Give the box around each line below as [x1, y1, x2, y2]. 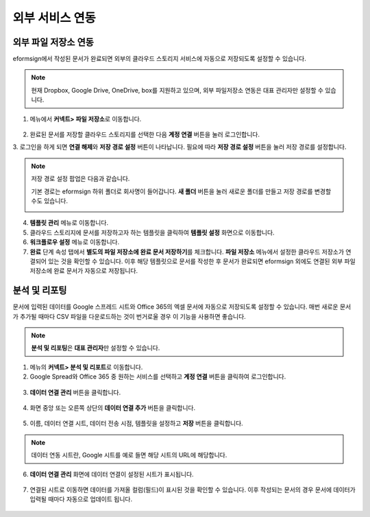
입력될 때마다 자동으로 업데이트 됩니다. [29, 495, 133, 503]
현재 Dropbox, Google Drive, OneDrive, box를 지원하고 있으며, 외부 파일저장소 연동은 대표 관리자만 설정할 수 [31, 86, 324, 94]
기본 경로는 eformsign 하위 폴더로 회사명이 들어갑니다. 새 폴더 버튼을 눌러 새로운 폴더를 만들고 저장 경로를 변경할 [31, 187, 332, 195]
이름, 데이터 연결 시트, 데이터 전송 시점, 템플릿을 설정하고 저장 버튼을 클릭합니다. [29, 419, 243, 428]
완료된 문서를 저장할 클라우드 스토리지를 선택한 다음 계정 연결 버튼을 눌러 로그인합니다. [29, 130, 260, 139]
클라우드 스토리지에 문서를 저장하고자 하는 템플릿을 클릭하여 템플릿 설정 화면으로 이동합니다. [29, 228, 275, 237]
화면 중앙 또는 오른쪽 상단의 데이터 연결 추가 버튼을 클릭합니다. [29, 403, 195, 411]
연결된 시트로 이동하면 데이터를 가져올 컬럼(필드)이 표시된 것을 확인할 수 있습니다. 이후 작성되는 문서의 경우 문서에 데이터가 [29, 485, 356, 494]
